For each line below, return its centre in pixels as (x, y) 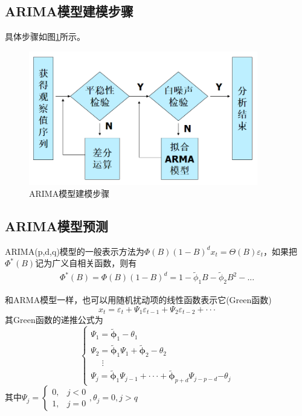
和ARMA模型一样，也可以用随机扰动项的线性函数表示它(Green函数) (138, 300)
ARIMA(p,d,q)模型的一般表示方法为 (75, 251)
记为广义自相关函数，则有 (86, 263)
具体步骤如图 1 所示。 (45, 37)
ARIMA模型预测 (56, 226)
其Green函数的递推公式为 (54, 320)
